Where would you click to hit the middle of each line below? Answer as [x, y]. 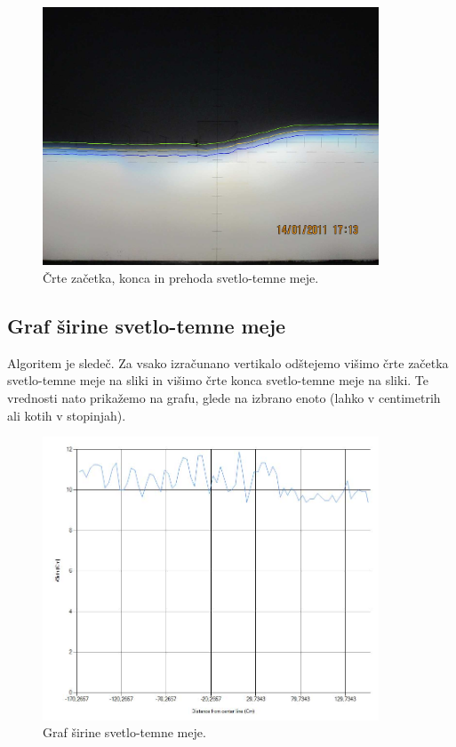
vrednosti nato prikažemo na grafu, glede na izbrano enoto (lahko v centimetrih [224, 398]
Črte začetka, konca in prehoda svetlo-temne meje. [181, 278]
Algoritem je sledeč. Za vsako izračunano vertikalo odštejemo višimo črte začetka [228, 362]
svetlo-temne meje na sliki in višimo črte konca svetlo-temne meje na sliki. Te [218, 380]
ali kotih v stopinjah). [67, 415]
